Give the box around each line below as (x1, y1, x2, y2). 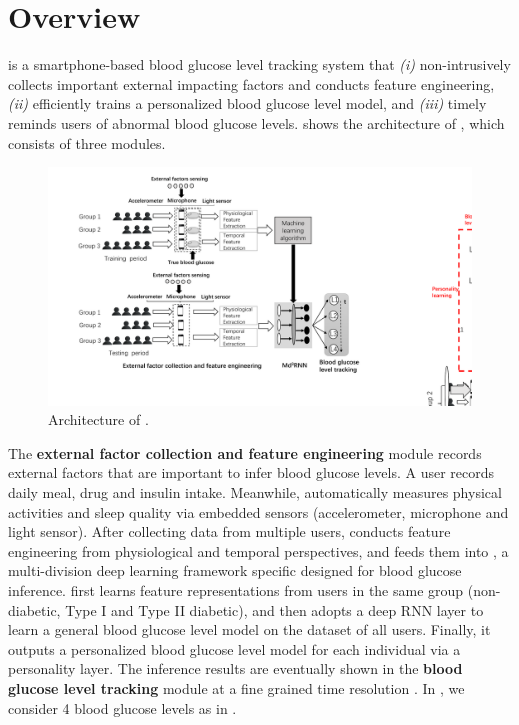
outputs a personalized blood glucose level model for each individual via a (8, 638, 461, 659)
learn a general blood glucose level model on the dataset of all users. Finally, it (8, 619, 491, 640)
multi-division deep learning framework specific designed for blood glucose (8, 560, 462, 581)
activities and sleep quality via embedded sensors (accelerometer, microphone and (8, 501, 509, 522)
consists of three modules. (8, 132, 166, 153)
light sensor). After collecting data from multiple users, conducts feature (8, 521, 451, 542)
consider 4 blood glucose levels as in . (8, 697, 237, 718)
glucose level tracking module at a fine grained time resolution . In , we (8, 677, 465, 698)
